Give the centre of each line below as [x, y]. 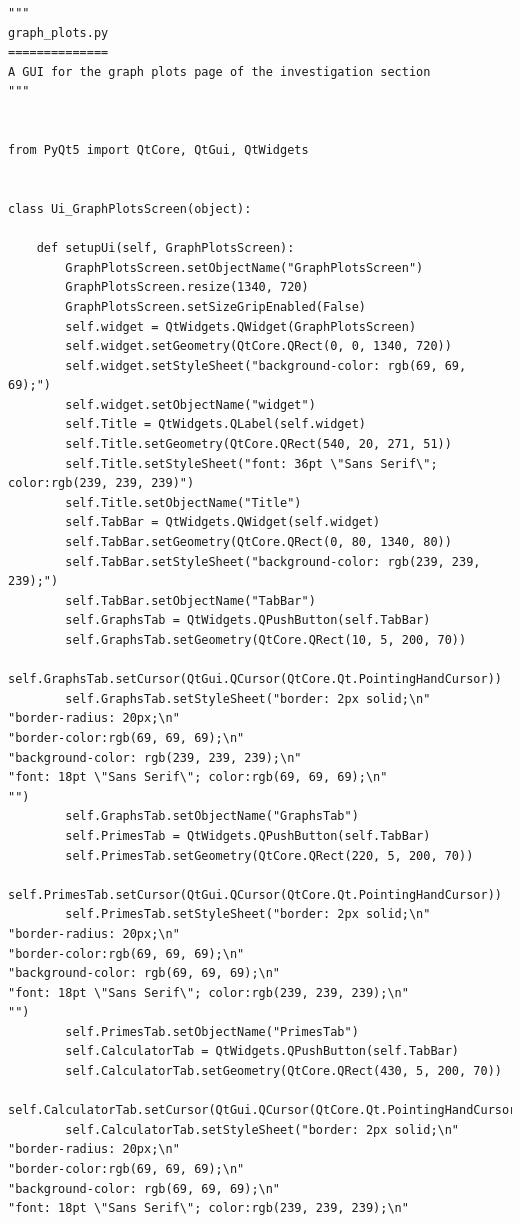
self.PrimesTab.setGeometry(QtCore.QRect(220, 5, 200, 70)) [269, 855]
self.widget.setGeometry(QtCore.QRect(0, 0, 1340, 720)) [258, 346]
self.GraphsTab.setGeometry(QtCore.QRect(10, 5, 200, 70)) [266, 640]
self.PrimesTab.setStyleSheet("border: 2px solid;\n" [248, 914]
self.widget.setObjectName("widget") [190, 404]
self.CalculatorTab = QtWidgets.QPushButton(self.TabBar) [262, 1051]
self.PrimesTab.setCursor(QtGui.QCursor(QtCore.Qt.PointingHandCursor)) [255, 894]
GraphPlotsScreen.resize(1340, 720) [187, 287]
